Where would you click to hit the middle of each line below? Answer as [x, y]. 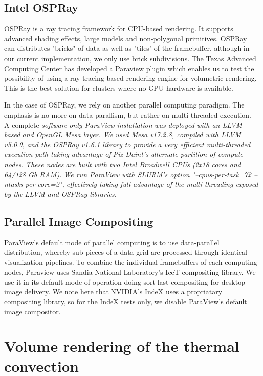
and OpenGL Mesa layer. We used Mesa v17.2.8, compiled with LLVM [131, 135]
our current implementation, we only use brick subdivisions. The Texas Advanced [130, 58]
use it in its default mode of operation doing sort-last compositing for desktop [125, 281]
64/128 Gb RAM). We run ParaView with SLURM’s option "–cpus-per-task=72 [128, 174]
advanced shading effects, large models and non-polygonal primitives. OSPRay [126, 38]
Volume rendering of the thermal [122, 346]
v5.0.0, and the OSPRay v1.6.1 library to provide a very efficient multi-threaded [127, 144]
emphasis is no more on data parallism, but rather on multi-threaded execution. [128, 114]
